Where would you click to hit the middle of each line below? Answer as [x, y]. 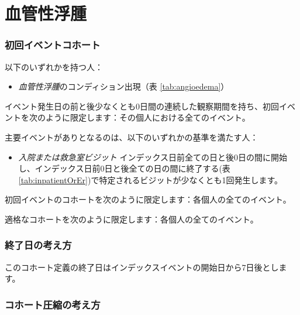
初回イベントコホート [53, 45]
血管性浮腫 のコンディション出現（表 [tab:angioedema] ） [124, 86]
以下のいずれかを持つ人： [54, 66]
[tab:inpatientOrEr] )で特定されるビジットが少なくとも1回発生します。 [151, 179]
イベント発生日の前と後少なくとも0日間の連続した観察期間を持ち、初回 [142, 106]
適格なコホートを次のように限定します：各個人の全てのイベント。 [132, 219]
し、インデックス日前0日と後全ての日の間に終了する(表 [124, 168]
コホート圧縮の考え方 [53, 304]
